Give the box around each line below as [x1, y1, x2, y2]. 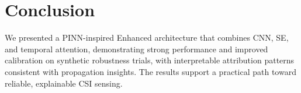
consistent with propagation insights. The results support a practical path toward [5, 65, 296, 77]
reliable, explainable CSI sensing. [5, 77, 123, 89]
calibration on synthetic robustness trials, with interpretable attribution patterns [5, 54, 295, 66]
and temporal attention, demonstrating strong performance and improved [5, 42, 268, 55]
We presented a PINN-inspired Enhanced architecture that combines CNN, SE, [5, 31, 289, 44]
